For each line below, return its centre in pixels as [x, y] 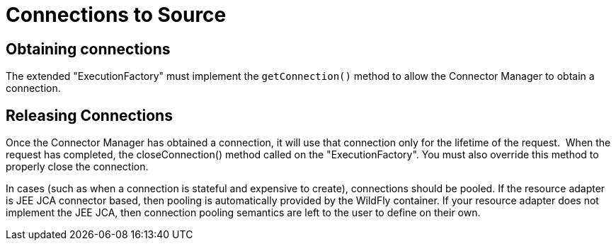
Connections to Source [116, 15]
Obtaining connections [88, 49]
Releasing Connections [89, 115]
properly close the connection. [77, 167]
